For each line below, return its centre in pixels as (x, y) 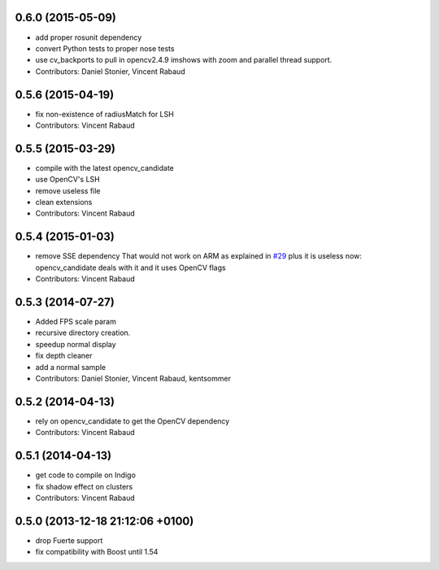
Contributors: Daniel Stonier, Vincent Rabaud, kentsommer (133, 379)
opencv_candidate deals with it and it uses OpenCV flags (131, 268)
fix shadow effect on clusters (84, 486)
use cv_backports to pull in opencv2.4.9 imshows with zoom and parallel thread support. (184, 60)
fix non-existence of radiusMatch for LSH (104, 114)
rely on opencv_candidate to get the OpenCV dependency (133, 421)
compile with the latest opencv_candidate (105, 168)
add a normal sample (70, 367)
